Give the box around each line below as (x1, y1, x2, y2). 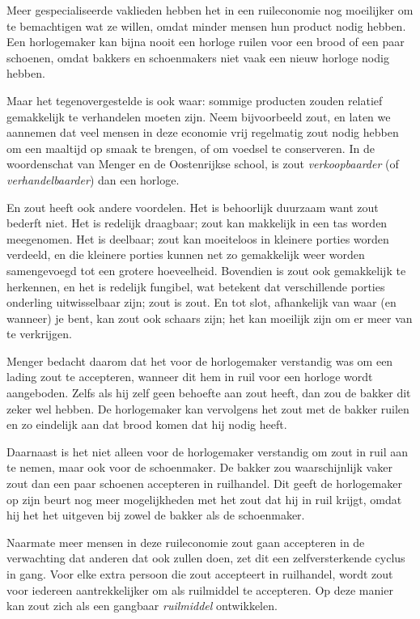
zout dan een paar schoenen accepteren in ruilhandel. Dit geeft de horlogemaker (6, 475, 402, 492)
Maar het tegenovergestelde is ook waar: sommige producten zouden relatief (6, 91, 383, 108)
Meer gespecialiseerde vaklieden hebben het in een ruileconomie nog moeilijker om (6, 2, 414, 18)
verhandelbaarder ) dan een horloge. (6, 171, 180, 188)
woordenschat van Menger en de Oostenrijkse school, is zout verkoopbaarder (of (6, 155, 399, 172)
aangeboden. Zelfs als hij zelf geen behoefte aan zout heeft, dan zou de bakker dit (6, 384, 411, 401)
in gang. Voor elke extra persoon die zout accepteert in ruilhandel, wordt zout (6, 566, 393, 582)
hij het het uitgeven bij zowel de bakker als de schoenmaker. (6, 507, 305, 524)
